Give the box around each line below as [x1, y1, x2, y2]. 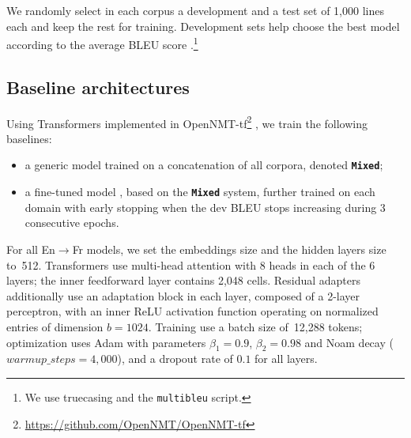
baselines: [6, 130, 52, 146]
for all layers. [255, 350, 318, 367]
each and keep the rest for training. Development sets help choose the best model [6, 17, 400, 34]
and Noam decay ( [304, 334, 394, 350]
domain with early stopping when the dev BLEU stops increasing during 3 [25, 198, 386, 215]
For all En [6, 240, 55, 257]
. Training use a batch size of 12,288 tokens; [148, 318, 363, 334]
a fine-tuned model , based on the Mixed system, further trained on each [25, 183, 375, 200]
